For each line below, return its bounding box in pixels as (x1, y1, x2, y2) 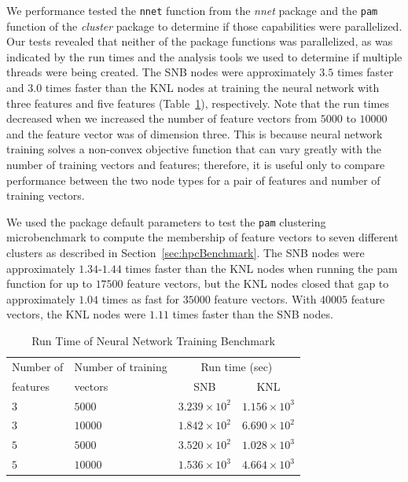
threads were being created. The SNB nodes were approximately (6, 64, 316, 80)
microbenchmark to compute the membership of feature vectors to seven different (6, 229, 399, 245)
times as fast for (101, 290, 180, 307)
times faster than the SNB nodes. (172, 306, 333, 322)
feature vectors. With (214, 290, 317, 307)
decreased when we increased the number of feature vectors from (6, 110, 318, 127)
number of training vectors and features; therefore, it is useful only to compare (6, 156, 385, 172)
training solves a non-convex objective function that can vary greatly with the (6, 141, 382, 157)
